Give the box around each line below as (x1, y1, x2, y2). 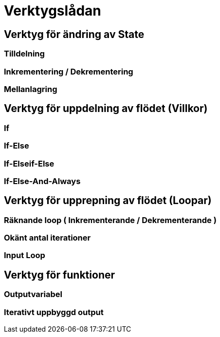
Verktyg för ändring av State (4, 28, 145, 40)
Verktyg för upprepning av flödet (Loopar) (4, 194, 212, 207)
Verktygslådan (4, 2, 101, 19)
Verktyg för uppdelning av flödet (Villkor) (4, 102, 208, 115)
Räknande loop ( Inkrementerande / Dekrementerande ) (4, 215, 217, 225)
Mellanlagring (4, 84, 57, 94)
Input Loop (4, 250, 45, 261)
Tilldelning (4, 49, 45, 59)
